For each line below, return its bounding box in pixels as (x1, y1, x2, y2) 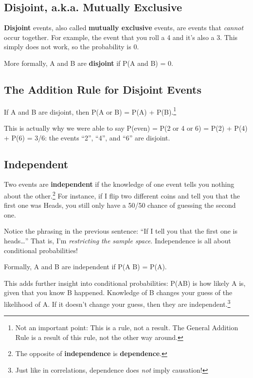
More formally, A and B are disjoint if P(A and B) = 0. (4, 58, 173, 68)
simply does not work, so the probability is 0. (4, 41, 139, 52)
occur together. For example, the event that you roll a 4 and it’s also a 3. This (4, 32, 238, 42)
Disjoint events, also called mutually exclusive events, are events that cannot (4, 22, 244, 33)
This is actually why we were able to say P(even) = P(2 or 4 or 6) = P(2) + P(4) (4, 123, 248, 133)
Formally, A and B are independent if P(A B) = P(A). (4, 261, 167, 272)
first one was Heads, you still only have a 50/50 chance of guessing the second (4, 200, 236, 210)
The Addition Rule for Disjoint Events (4, 81, 201, 97)
